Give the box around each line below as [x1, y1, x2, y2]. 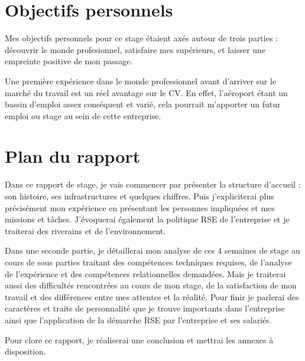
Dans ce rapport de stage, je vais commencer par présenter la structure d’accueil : [5, 178, 301, 191]
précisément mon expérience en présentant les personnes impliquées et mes [5, 201, 275, 214]
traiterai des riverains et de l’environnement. [5, 224, 166, 237]
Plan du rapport [5, 144, 141, 168]
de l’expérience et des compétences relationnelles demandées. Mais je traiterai [5, 267, 286, 280]
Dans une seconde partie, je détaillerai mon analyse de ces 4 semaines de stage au [5, 244, 300, 257]
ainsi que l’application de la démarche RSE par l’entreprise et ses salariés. [5, 313, 272, 326]
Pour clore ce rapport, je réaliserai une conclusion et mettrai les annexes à [5, 333, 274, 346]
